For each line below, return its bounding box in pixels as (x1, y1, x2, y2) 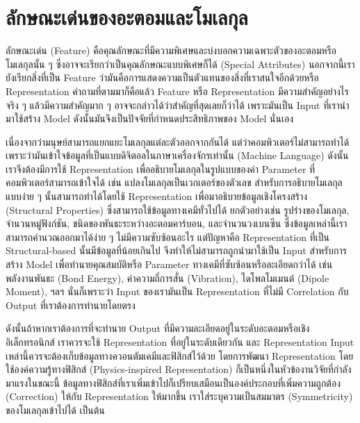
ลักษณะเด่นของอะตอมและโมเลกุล (6, 3, 248, 31)
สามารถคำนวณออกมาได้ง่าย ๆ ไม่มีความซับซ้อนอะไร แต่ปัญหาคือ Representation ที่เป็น (6, 229, 329, 244)
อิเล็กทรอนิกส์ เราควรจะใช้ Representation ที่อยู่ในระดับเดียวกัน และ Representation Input (6, 335, 354, 349)
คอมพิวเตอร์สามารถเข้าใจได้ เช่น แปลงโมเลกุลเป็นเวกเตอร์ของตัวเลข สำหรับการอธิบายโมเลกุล (6, 175, 343, 190)
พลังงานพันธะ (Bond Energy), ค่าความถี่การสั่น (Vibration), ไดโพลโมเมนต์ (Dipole (6, 270, 329, 285)
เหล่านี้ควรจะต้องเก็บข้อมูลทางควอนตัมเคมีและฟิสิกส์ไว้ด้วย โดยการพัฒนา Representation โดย (6, 348, 354, 363)
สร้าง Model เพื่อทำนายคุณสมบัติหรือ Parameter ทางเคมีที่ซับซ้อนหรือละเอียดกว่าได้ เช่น (6, 257, 333, 272)
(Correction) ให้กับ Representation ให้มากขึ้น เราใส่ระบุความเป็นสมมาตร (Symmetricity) (6, 389, 353, 404)
